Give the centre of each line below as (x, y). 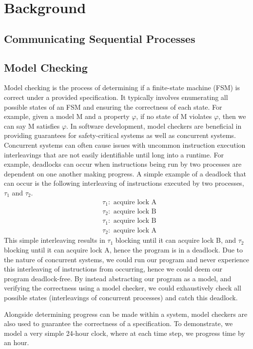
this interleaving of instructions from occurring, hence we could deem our (113, 269)
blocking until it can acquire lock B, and (175, 240)
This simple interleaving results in (55, 240)
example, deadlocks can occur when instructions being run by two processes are (123, 164)
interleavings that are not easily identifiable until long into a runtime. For (114, 154)
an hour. (17, 342)
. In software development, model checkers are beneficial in (154, 126)
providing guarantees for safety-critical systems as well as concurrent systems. (120, 135)
